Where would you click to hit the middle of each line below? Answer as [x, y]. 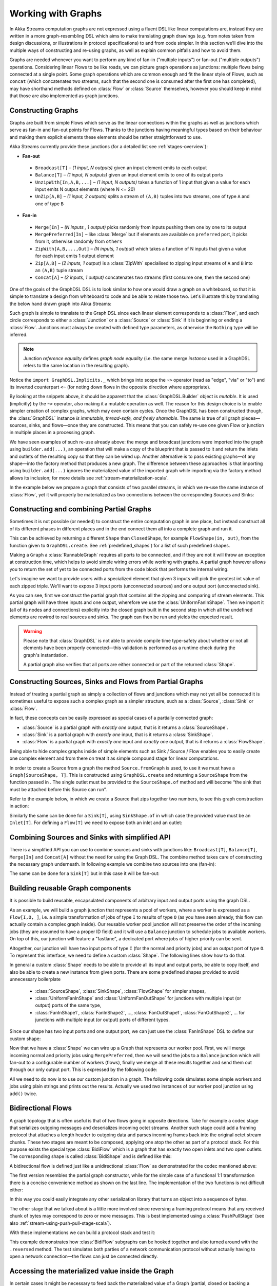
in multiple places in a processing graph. [52, 433]
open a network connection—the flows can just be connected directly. [84, 1256]
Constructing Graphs [44, 110]
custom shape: [25, 1039]
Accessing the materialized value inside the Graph [92, 1271]
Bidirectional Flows [41, 1108]
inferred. [18, 335]
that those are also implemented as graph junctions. [64, 96]
